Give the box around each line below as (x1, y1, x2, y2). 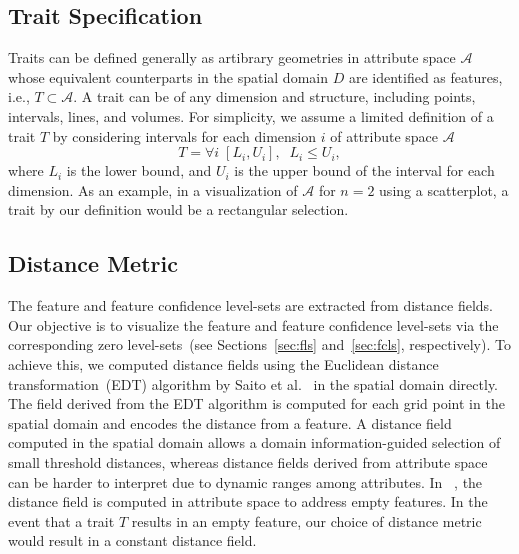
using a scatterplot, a (379, 179, 509, 200)
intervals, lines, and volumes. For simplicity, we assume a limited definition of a (8, 105, 494, 126)
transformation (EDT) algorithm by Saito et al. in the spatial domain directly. (8, 373, 498, 394)
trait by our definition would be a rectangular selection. (8, 199, 349, 220)
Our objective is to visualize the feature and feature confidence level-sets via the (8, 314, 499, 335)
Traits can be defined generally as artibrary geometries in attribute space (8, 47, 456, 68)
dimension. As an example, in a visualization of (8, 179, 298, 200)
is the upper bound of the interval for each (234, 160, 495, 181)
